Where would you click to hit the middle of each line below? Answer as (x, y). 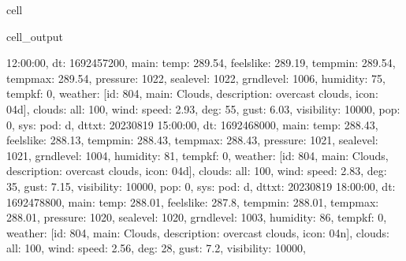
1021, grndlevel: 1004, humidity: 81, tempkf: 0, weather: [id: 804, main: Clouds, (197, 155)
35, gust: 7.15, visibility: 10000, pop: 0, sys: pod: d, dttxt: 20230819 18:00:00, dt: (201, 186)
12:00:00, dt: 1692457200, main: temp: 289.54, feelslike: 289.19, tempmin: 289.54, (201, 63)
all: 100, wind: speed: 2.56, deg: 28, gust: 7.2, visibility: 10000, (156, 248)
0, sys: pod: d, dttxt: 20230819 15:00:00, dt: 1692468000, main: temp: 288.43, (192, 124)
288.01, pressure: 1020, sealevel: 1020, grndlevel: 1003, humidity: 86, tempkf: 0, (197, 217)
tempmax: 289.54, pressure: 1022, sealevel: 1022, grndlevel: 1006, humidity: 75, (196, 78)
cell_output (35, 36)
